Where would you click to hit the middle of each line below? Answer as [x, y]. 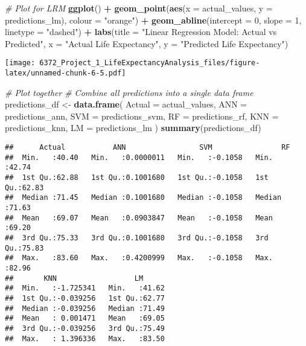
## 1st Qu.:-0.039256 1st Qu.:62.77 [85, 298]
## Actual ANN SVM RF [148, 148]
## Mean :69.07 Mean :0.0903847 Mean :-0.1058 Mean [139, 218]
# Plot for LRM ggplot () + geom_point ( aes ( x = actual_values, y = [139, 8]
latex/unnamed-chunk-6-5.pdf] [65, 73]
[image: [20, 63]
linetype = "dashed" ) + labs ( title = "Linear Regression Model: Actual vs [141, 32]
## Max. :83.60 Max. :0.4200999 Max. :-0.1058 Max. [139, 258]
